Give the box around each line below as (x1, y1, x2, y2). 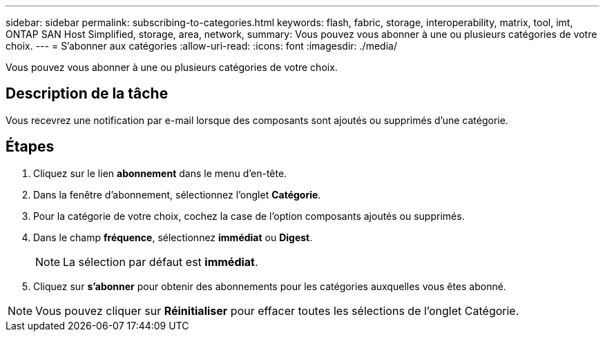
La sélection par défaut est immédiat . (63, 254, 258, 269)
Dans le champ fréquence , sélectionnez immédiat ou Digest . (33, 231, 313, 243)
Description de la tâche (6, 85, 169, 103)
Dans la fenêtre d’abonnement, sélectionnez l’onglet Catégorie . (33, 188, 321, 201)
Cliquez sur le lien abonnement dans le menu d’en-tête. (33, 167, 287, 179)
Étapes (6, 138, 55, 156)
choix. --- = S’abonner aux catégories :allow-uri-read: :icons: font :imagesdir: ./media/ (6, 40, 397, 52)
